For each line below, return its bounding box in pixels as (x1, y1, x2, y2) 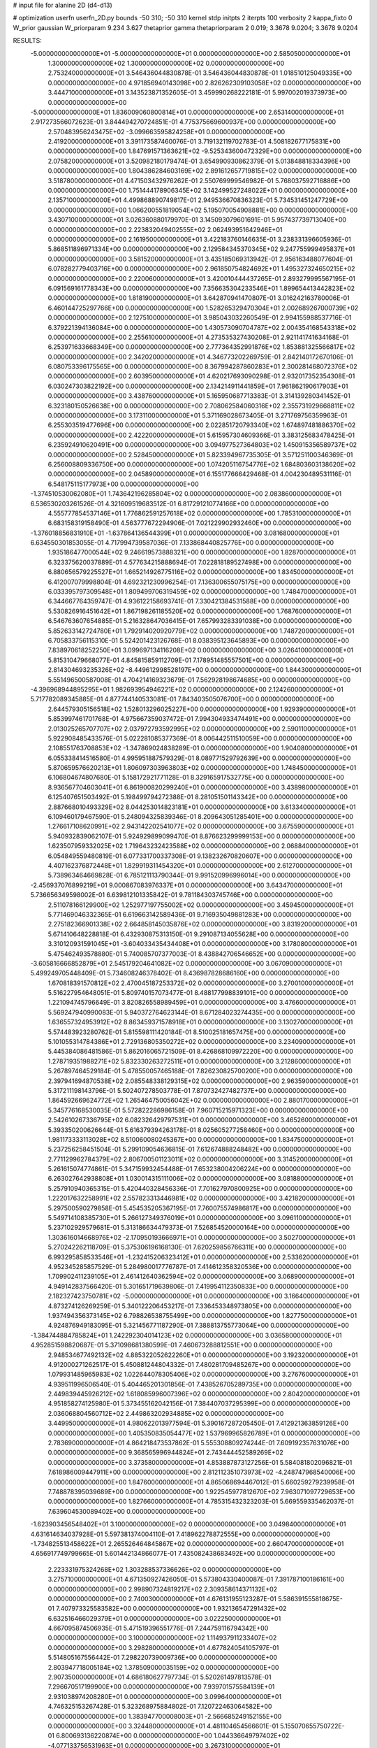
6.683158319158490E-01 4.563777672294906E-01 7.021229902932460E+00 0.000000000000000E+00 (47, 519, 352, 527)
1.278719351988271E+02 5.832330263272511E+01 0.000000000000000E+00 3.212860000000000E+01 (47, 1056, 351, 1066)
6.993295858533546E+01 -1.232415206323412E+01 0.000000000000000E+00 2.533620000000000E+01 (47, 1252, 360, 1261)
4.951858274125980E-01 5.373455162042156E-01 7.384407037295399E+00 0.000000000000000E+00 (47, 1399, 350, 1408)
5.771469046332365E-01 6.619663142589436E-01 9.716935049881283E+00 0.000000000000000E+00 (47, 910, 352, 919)
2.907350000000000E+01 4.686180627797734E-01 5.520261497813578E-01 (47, 1673, 272, 1682)
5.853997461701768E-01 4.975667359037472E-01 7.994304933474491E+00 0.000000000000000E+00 (47, 715, 351, 723)
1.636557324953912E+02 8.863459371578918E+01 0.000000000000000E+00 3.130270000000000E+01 (47, 1018, 353, 1026)
